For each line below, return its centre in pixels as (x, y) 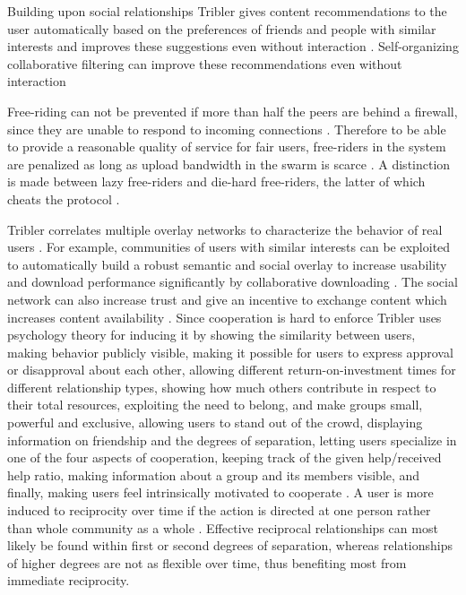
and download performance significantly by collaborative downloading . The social (233, 282)
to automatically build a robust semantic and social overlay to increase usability (227, 264)
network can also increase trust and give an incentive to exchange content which (227, 299)
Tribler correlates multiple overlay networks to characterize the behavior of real (225, 229)
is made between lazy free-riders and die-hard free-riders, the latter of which (216, 181)
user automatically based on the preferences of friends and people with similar (222, 28)
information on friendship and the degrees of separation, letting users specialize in (232, 440)
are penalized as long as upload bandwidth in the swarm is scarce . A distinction (229, 164)
